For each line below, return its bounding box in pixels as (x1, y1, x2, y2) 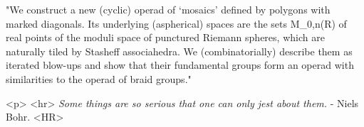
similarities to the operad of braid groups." (6, 71, 192, 86)
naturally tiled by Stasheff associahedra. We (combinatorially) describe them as (6, 43, 353, 58)
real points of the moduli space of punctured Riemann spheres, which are (6, 30, 325, 45)
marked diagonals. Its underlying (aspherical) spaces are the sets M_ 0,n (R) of (6, 16, 347, 31)
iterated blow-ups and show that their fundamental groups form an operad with (6, 57, 354, 72)
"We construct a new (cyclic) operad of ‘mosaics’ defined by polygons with (6, 2, 331, 16)
